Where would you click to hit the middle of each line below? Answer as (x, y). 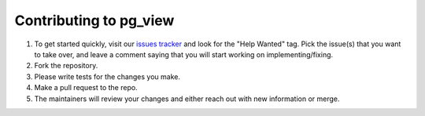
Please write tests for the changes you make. (107, 76)
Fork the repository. (66, 66)
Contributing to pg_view (94, 20)
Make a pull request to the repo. (86, 88)
